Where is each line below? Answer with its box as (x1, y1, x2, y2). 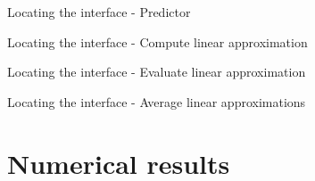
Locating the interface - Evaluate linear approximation (7, 62, 306, 81)
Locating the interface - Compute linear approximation (7, 32, 308, 51)
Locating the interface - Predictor (7, 3, 191, 21)
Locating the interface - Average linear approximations (7, 92, 306, 111)
